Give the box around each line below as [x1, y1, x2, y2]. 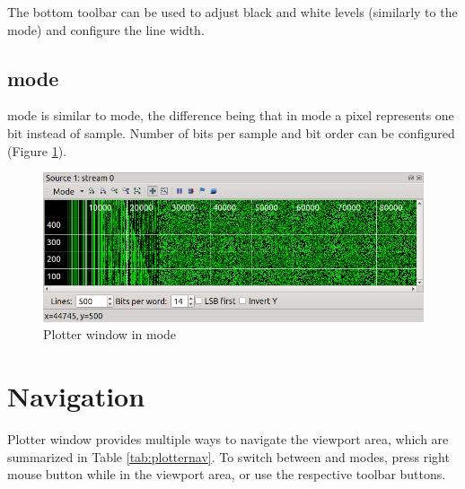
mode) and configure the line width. [7, 20, 205, 39]
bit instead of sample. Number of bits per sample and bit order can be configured [7, 123, 455, 142]
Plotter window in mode [43, 325, 177, 344]
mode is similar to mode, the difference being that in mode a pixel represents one [7, 106, 454, 125]
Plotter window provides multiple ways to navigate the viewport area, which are [7, 430, 449, 449]
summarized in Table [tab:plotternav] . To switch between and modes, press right [7, 447, 450, 466]
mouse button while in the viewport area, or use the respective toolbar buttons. [7, 465, 446, 484]
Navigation [7, 378, 145, 415]
